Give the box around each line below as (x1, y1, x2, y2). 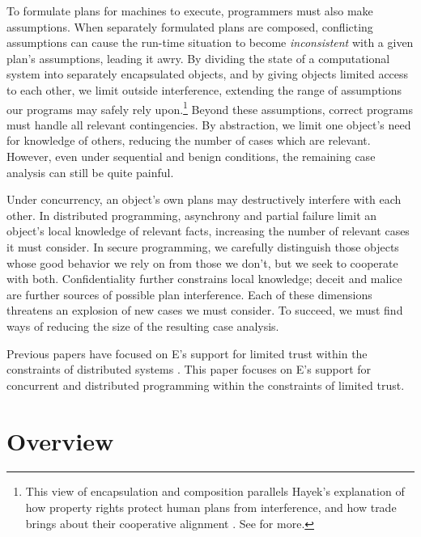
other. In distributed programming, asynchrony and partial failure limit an (6, 206, 377, 223)
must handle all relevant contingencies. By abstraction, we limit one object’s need (6, 116, 411, 133)
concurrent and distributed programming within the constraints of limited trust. (6, 376, 405, 393)
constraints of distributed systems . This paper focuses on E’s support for (6, 361, 372, 378)
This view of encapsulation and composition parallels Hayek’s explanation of (25, 483, 405, 500)
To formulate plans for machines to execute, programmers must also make (6, 2, 373, 19)
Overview (6, 424, 114, 457)
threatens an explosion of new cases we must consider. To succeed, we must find (6, 302, 403, 319)
